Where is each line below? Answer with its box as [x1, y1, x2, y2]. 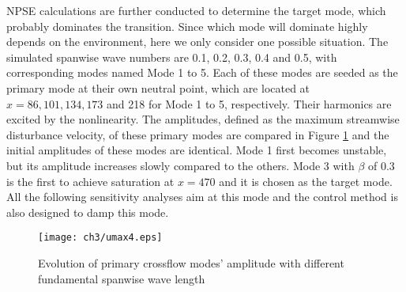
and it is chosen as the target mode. [219, 173, 393, 189]
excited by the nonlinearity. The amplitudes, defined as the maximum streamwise [6, 111, 400, 127]
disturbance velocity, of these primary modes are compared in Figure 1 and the [6, 126, 389, 142]
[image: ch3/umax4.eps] [38, 232, 163, 244]
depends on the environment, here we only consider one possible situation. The [6, 33, 389, 50]
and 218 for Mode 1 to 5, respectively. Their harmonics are [107, 95, 392, 112]
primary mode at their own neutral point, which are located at [6, 79, 310, 96]
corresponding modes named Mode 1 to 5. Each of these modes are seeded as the [6, 64, 398, 81]
